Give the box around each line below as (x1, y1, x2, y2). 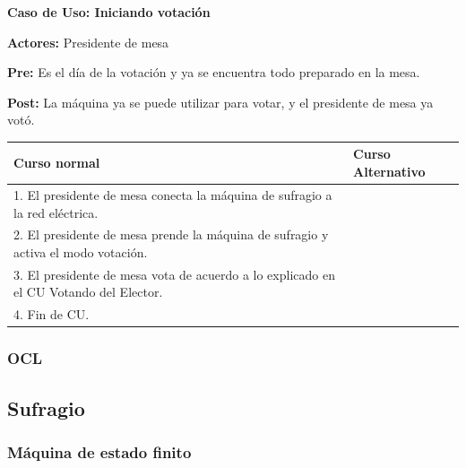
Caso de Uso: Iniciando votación (7, 3, 211, 21)
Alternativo (353, 162, 426, 181)
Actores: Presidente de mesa (7, 32, 169, 51)
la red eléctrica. (13, 203, 99, 221)
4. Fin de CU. (13, 305, 90, 324)
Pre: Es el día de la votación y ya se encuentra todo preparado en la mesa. (7, 63, 420, 82)
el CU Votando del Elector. (13, 282, 163, 301)
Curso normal (13, 153, 100, 172)
